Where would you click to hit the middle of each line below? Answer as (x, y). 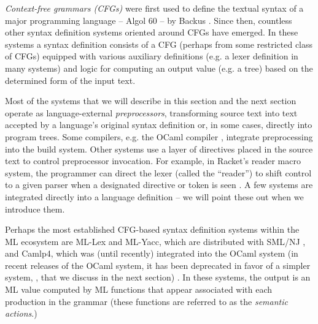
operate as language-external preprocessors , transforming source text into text (151, 112)
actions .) (21, 313)
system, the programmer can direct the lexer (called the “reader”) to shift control (158, 172)
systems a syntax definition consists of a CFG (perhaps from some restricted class (159, 44)
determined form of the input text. (70, 80)
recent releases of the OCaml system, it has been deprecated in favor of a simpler (158, 265)
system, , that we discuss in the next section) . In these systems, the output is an (158, 277)
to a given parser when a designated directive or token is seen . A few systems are (159, 185)
